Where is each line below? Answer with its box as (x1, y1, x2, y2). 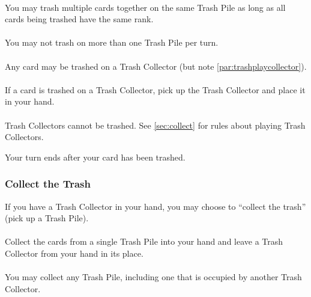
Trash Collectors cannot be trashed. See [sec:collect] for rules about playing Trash (5, 118, 306, 131)
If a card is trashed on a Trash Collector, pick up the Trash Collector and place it (5, 83, 306, 96)
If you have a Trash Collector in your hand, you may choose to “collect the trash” (5, 200, 306, 212)
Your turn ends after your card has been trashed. (5, 150, 186, 163)
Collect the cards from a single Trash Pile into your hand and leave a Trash (5, 235, 283, 248)
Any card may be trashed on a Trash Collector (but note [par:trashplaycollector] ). (5, 60, 307, 72)
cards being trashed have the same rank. (5, 13, 154, 25)
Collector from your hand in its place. (5, 246, 143, 259)
